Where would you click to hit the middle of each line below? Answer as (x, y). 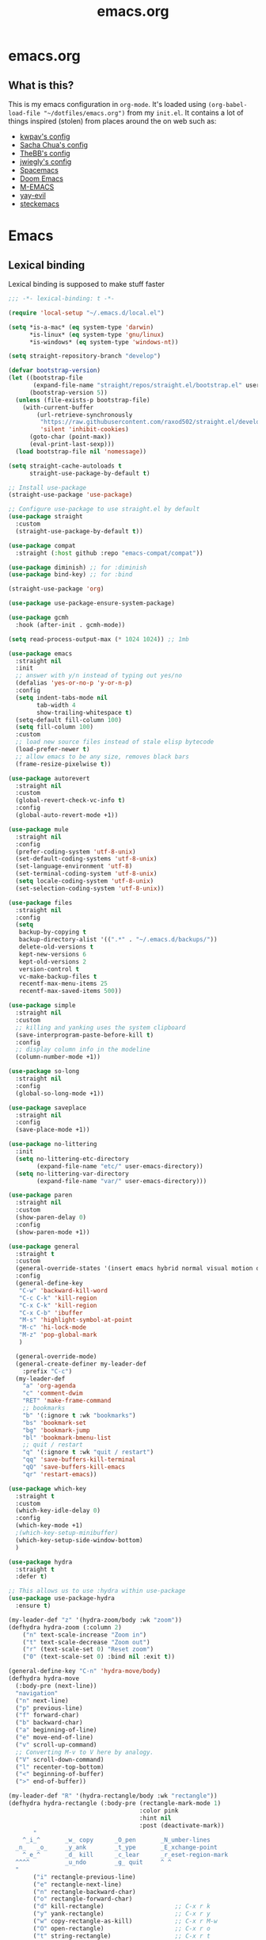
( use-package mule (38, 829)
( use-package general (44, 1247)
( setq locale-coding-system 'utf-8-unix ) (85, 881)
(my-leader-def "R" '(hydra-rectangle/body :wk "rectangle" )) (113, 1796)
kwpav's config (45, 136)
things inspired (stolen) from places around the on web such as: (112, 121)
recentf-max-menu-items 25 (63, 984)
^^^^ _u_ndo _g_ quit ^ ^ (93, 1862)
